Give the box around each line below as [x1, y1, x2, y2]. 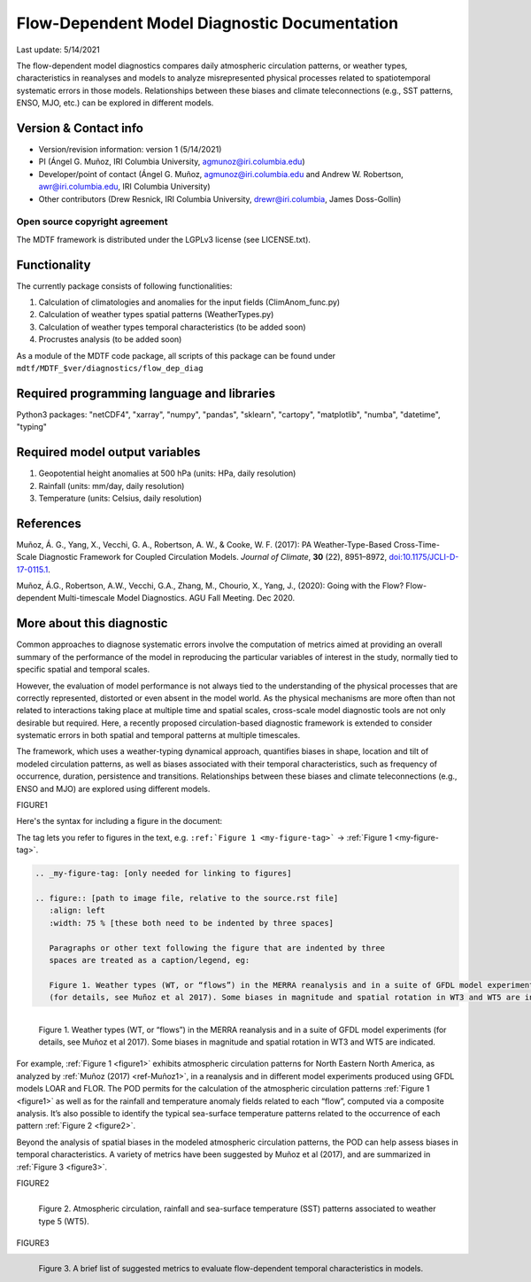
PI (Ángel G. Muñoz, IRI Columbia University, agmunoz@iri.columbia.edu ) [38, 156, 305, 167]
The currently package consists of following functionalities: [16, 280, 233, 291]
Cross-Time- [393, 539, 440, 549]
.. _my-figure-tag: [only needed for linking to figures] [35, 868, 292, 879]
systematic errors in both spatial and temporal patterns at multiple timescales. [16, 730, 301, 741]
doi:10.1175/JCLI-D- [389, 552, 459, 563]
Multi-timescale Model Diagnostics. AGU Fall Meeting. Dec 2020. [58, 593, 296, 603]
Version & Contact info [16, 120, 143, 136]
